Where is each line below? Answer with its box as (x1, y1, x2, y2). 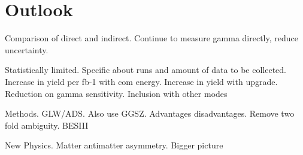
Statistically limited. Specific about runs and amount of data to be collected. (5, 63, 287, 76)
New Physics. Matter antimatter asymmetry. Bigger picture (5, 139, 223, 151)
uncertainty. (5, 43, 49, 56)
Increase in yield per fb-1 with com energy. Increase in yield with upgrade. (5, 75, 278, 87)
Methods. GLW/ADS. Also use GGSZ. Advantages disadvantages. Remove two (5, 107, 295, 120)
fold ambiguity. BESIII (5, 118, 89, 131)
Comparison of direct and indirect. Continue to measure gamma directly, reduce (5, 32, 298, 44)
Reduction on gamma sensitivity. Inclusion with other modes (5, 87, 228, 99)
